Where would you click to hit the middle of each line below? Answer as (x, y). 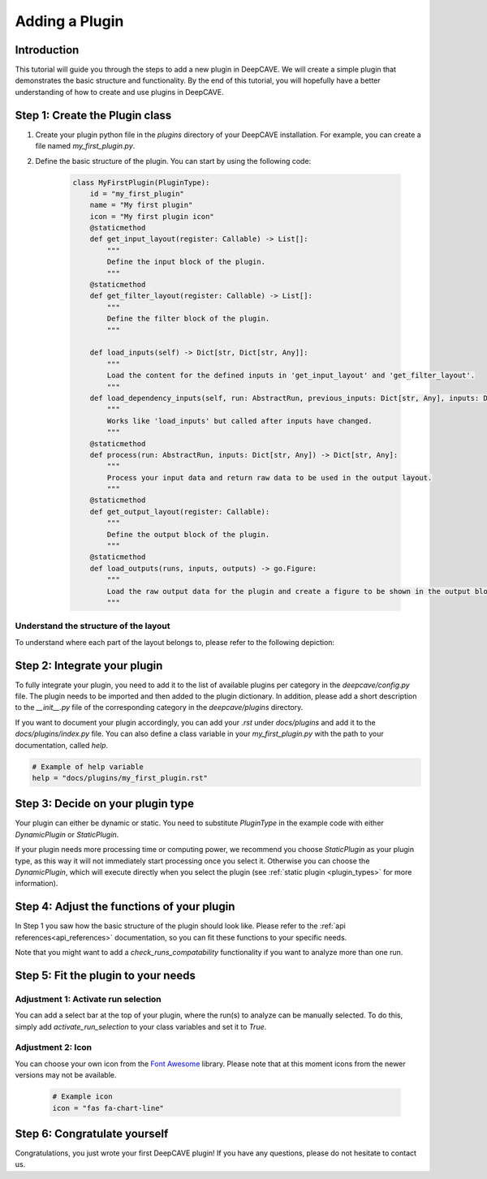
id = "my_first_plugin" (137, 194)
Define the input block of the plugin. (186, 262)
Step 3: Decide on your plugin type (105, 804)
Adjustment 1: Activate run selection (88, 999)
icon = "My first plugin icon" (152, 216)
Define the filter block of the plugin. (188, 319)
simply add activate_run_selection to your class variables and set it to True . (141, 1026)
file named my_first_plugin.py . (85, 146)
